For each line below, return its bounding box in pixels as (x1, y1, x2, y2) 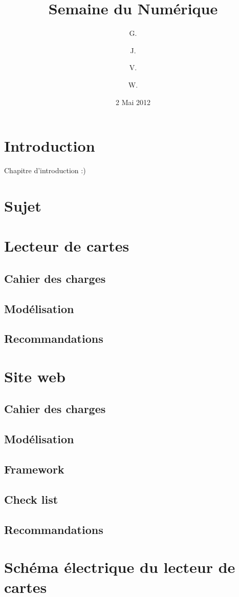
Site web (4, 365, 66, 386)
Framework (4, 461, 64, 477)
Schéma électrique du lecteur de (4, 557, 235, 578)
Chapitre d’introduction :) (4, 165, 86, 176)
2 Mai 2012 (115, 96, 151, 107)
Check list (4, 491, 58, 507)
